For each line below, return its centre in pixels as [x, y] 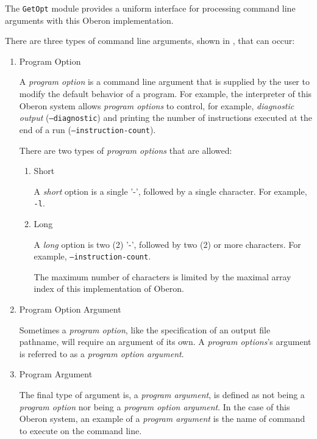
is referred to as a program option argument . [102, 353]
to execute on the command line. [80, 430]
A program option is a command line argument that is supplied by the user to [164, 82]
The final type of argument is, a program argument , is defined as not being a [162, 394]
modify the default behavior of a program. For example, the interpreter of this [166, 94]
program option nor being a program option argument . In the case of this [155, 406]
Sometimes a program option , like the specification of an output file [145, 329]
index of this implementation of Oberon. [109, 288]
